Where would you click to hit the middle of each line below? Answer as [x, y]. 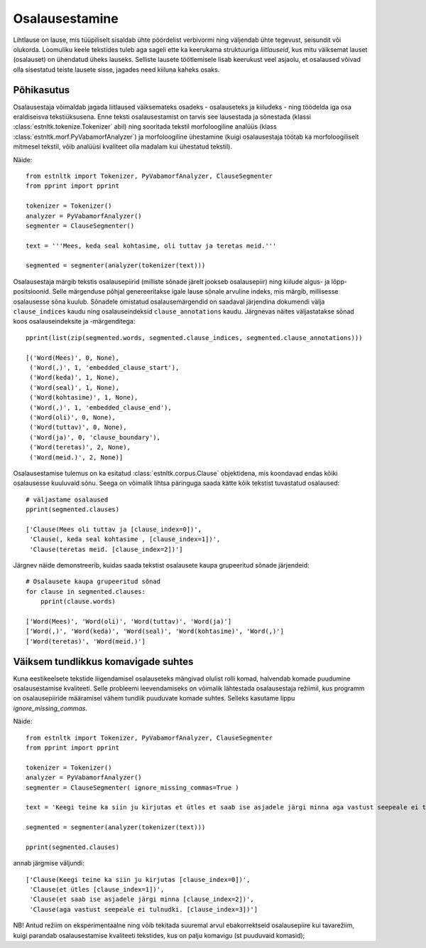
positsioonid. [32, 292]
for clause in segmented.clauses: [86, 591]
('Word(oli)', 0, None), [73, 417]
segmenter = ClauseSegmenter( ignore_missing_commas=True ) [132, 787]
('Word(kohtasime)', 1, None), [84, 398]
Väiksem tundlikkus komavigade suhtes [103, 661]
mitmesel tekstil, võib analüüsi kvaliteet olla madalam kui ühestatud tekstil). [122, 147]
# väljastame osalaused [67, 499]
